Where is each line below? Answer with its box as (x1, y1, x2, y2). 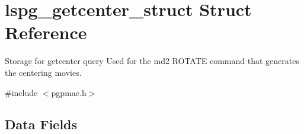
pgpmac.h (51, 86, 87, 98)
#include (5, 86, 38, 98)
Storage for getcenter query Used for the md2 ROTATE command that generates (5, 55, 299, 67)
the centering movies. (5, 66, 82, 78)
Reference (5, 20, 87, 44)
